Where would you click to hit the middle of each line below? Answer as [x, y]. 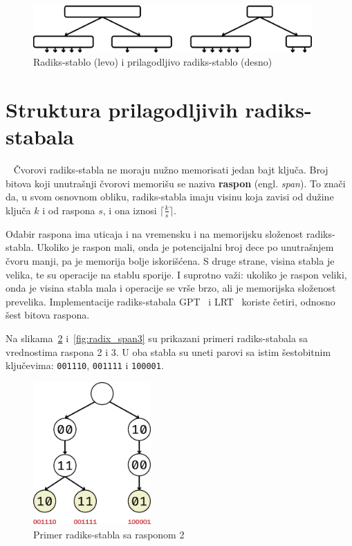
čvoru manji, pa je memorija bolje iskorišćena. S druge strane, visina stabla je [170, 260]
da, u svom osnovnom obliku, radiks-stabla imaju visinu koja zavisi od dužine [170, 197]
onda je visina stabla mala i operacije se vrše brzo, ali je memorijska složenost [171, 288]
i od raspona [69, 210]
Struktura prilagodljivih [122, 110]
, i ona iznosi [130, 210]
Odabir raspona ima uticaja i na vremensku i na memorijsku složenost [155, 233]
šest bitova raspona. [48, 315]
